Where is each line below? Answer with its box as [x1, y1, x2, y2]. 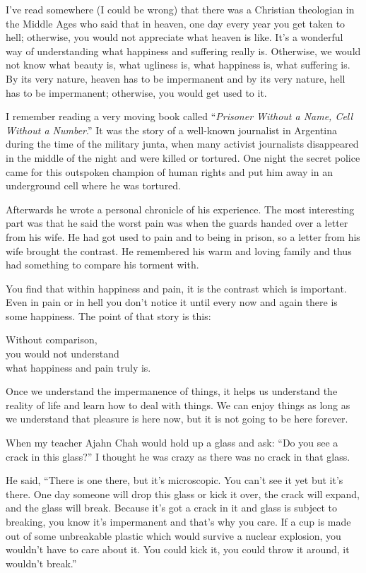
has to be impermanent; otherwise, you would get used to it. [6, 85, 267, 100]
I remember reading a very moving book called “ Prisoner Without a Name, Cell [6, 109, 353, 124]
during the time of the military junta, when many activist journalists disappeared [6, 136, 359, 151]
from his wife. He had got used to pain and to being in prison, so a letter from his [6, 229, 360, 244]
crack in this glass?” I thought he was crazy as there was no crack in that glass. [6, 449, 350, 463]
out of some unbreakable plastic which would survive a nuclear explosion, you [6, 528, 341, 543]
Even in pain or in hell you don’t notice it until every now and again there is [6, 295, 338, 309]
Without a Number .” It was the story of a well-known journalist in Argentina [6, 122, 338, 137]
